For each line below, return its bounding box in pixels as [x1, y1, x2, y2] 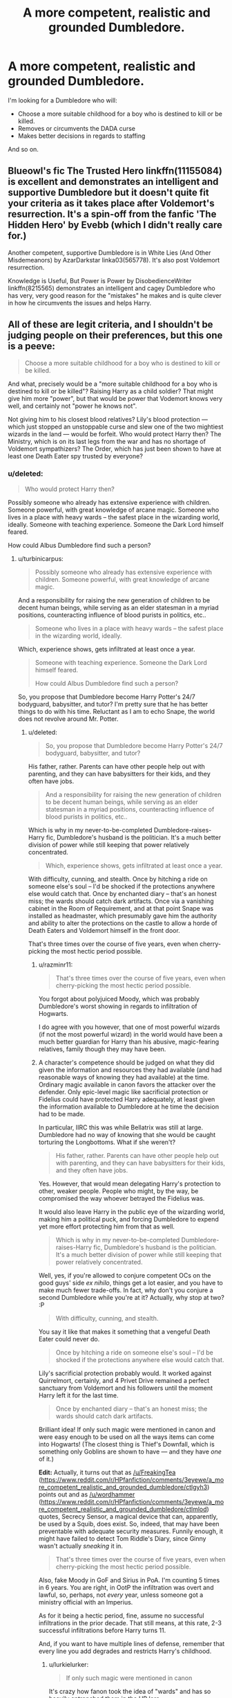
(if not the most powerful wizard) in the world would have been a [38, 1030, 223, 1038]
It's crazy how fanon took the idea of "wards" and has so [48, 1687, 211, 1695]
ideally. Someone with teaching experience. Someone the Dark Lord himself [8, 520, 224, 528]
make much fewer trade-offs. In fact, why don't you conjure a [38, 1286, 213, 1294]
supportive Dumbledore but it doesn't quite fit [8, 187, 209, 199]
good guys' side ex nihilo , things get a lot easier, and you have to [38, 1278, 224, 1287]
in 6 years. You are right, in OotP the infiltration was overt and [38, 1583, 214, 1591]
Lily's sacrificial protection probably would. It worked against [38, 1369, 212, 1377]
